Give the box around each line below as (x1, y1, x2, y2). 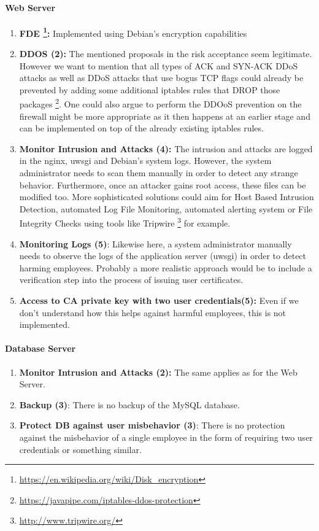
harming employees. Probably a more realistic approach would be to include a (19, 261, 312, 274)
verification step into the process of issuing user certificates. (19, 273, 244, 286)
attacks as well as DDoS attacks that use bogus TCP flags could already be (19, 71, 304, 84)
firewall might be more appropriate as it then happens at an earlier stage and (19, 109, 310, 122)
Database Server (5, 342, 76, 355)
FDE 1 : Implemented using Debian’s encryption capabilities (19, 25, 247, 39)
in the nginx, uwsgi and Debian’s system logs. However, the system (19, 154, 272, 167)
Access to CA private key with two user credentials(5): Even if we (19, 294, 299, 307)
